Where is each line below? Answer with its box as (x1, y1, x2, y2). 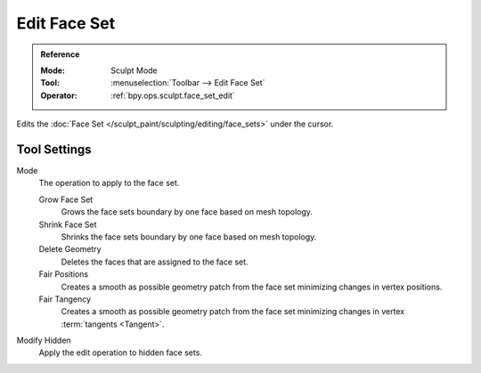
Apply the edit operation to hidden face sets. (38, 347, 202, 358)
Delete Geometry (38, 244, 102, 255)
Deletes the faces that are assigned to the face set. (61, 256, 249, 267)
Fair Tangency (38, 294, 92, 304)
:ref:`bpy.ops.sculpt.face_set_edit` (110, 90, 235, 101)
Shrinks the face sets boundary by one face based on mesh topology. (61, 231, 317, 242)
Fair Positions (38, 269, 89, 280)
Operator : (40, 90, 77, 101)
